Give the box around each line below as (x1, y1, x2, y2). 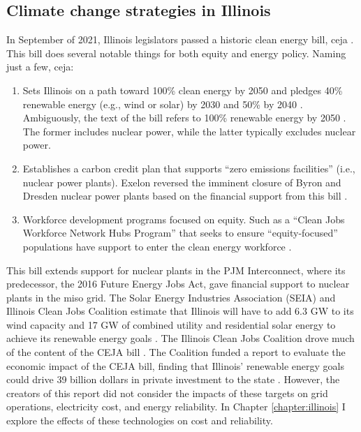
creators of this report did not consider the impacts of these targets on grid (6, 385, 328, 400)
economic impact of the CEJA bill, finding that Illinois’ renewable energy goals (6, 358, 345, 373)
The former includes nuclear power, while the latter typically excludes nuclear (22, 124, 356, 138)
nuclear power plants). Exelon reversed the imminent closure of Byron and (22, 174, 341, 189)
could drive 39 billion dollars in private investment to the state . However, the (6, 372, 340, 387)
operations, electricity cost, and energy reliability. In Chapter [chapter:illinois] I (6, 399, 346, 414)
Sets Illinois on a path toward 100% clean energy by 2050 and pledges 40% (22, 82, 343, 97)
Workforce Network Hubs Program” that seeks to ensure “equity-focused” (22, 225, 338, 240)
